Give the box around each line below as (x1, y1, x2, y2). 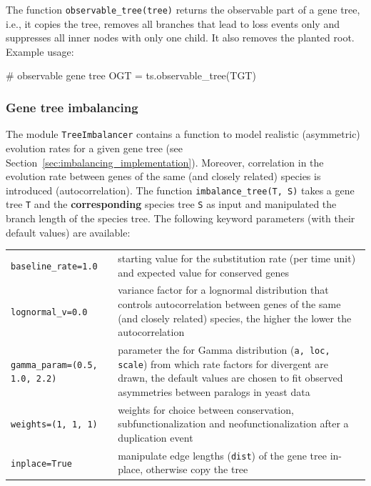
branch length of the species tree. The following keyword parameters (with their (6, 211, 355, 225)
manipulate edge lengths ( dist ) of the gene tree (118, 447, 327, 462)
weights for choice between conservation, (118, 402, 294, 417)
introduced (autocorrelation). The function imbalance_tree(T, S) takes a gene (6, 182, 355, 197)
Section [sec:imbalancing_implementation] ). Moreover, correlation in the (6, 154, 324, 169)
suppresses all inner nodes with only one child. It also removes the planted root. (6, 30, 355, 45)
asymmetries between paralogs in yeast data (118, 384, 310, 399)
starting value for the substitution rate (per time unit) (118, 250, 356, 265)
